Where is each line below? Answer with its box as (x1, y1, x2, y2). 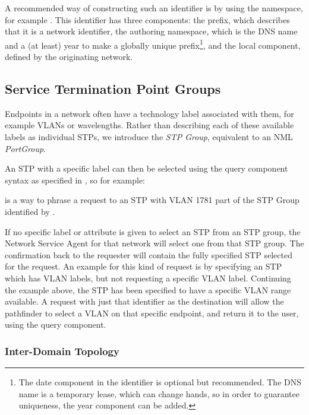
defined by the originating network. (5, 50, 133, 63)
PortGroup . (5, 142, 46, 154)
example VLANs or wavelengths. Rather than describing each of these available (5, 119, 294, 131)
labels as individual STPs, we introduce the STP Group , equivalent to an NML (5, 131, 293, 143)
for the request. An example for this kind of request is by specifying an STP (5, 260, 282, 273)
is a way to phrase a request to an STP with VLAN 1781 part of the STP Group (5, 194, 299, 206)
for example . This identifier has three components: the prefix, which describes (5, 13, 290, 26)
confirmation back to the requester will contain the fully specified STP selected (5, 248, 292, 261)
